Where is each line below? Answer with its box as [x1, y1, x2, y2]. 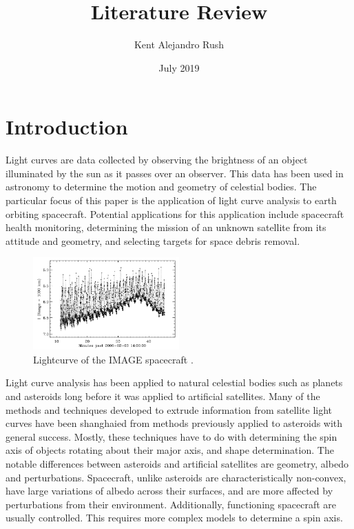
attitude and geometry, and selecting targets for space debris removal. [6, 233, 300, 248]
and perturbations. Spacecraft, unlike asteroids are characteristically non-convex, [6, 470, 346, 484]
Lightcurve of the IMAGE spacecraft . [33, 352, 194, 366]
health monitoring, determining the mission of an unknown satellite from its [6, 220, 326, 234]
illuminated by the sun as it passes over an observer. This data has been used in [6, 166, 344, 180]
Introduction [6, 112, 128, 141]
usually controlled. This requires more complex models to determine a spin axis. [6, 510, 343, 525]
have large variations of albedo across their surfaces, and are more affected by [6, 483, 333, 498]
